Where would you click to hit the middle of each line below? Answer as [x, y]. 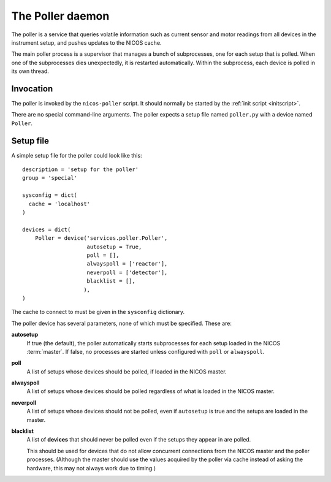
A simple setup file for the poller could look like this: [77, 155]
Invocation [32, 89]
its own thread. [30, 71]
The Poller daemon [60, 16]
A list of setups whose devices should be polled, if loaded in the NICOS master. [127, 372]
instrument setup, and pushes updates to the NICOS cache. [86, 42]
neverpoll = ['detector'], [127, 272]
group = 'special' [50, 178]
